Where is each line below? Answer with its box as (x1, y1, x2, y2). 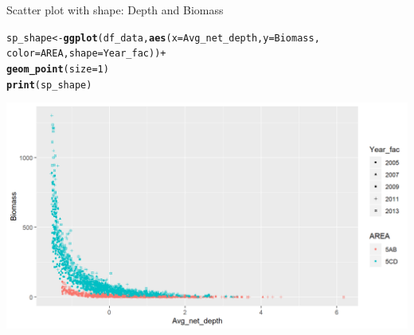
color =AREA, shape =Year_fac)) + (6, 48, 166, 60)
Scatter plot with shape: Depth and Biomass (6, 2, 224, 18)
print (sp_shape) (6, 79, 92, 91)
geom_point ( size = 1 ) (6, 63, 109, 75)
